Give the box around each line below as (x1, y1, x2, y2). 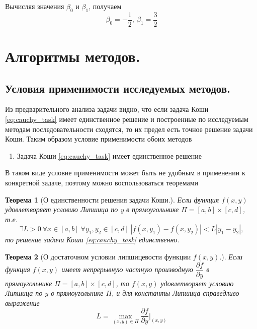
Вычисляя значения (5, 1, 64, 11)
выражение (5, 297, 40, 308)
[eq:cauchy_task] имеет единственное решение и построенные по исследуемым (5, 114, 248, 124)
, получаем (89, 1, 122, 11)
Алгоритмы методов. (5, 46, 140, 67)
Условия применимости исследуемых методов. (5, 80, 230, 96)
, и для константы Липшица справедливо (112, 288, 239, 298)
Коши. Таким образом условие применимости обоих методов (5, 134, 192, 144)
